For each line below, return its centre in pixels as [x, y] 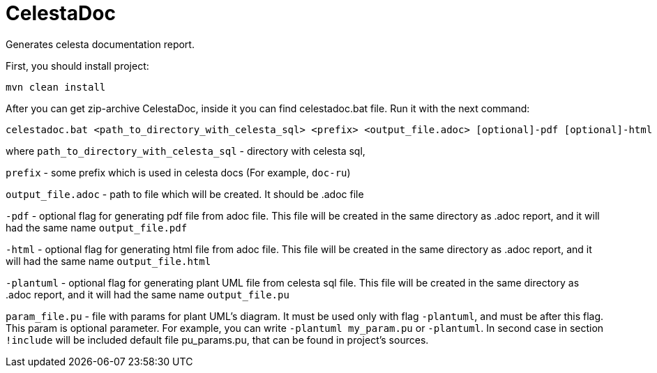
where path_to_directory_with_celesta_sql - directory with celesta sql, [186, 151]
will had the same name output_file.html [108, 261]
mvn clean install [56, 87]
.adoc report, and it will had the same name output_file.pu [148, 294]
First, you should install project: [77, 66]
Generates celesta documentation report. [100, 44]
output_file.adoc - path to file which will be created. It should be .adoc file [185, 194]
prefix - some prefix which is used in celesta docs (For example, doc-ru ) [178, 172]
